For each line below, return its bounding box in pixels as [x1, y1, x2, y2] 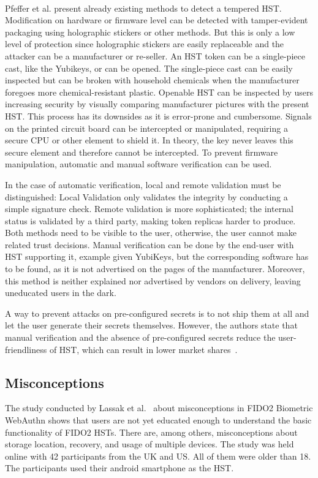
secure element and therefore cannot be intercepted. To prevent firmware [5, 145, 278, 158]
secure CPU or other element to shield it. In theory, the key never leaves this [5, 134, 293, 146]
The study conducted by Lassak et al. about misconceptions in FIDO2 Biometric [5, 401, 313, 414]
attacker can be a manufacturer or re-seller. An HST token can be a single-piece [5, 49, 305, 62]
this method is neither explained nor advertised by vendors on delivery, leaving [5, 274, 301, 287]
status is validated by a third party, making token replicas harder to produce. [5, 214, 296, 227]
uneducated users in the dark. [5, 286, 116, 299]
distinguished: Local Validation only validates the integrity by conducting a [5, 190, 288, 203]
